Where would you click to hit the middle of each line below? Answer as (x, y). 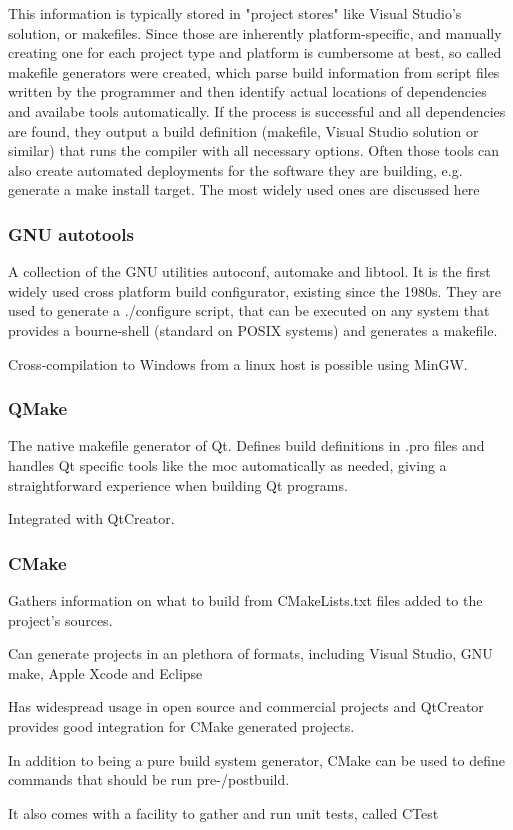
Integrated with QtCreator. (91, 518)
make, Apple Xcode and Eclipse (105, 672)
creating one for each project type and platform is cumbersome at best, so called (255, 52)
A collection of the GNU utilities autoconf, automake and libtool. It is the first (249, 271)
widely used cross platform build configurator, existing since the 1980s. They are (254, 290)
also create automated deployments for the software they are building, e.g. (235, 169)
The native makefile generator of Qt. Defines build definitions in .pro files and (246, 445)
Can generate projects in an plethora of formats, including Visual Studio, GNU (250, 653)
